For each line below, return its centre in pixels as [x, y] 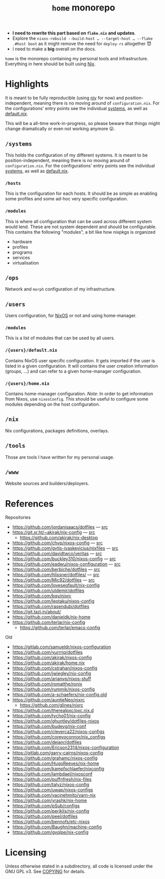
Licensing [26, 852]
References [29, 504]
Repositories [18, 517]
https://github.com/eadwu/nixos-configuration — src [66, 564]
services [21, 257]
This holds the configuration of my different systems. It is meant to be [77, 155]
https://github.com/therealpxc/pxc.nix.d [53, 711]
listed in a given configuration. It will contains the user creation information [82, 366]
